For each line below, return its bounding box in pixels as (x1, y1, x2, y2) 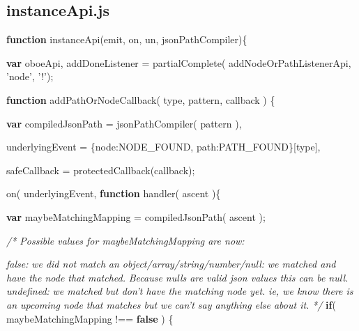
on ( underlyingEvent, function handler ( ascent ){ (6, 186, 221, 201)
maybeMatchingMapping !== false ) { (6, 311, 174, 325)
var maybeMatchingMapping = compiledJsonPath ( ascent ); (6, 209, 266, 224)
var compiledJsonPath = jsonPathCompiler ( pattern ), (6, 116, 242, 130)
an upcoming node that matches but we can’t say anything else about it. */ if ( (6, 297, 336, 311)
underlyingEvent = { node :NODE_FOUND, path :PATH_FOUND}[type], (6, 139, 321, 154)
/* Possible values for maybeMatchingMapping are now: (6, 233, 245, 247)
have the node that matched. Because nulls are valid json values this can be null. (6, 270, 349, 284)
